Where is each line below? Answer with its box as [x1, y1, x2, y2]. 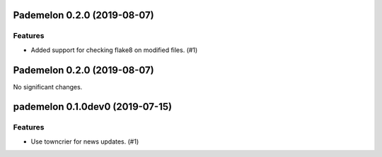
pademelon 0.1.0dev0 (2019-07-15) [13, 101, 173, 113]
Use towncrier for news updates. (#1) [30, 137, 139, 146]
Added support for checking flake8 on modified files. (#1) [30, 46, 198, 54]
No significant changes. [13, 82, 83, 91]
